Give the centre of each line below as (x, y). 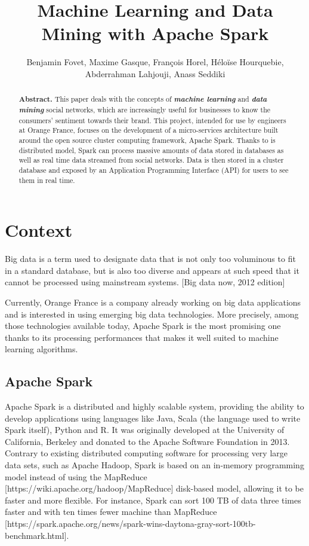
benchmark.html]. (37, 535)
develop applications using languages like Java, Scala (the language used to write (153, 418)
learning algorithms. (41, 349)
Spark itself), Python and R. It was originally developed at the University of (145, 430)
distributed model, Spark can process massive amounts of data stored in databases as (151, 150)
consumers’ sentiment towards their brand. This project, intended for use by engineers (152, 120)
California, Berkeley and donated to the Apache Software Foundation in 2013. (147, 441)
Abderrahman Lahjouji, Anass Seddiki (155, 73)
